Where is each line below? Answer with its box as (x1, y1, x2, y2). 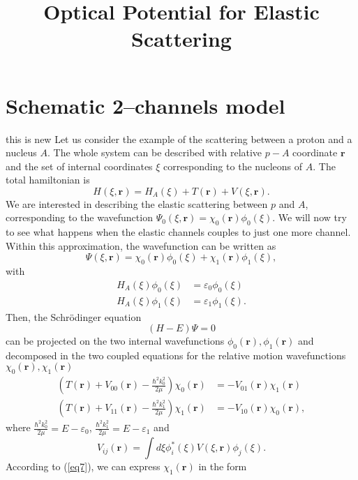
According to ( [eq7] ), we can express (6, 459, 161, 474)
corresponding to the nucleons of (163, 158, 303, 173)
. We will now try (272, 210, 347, 225)
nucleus (6, 145, 37, 160)
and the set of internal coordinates (6, 158, 153, 173)
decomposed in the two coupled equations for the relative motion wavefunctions (6, 347, 346, 362)
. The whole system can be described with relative (47, 145, 262, 160)
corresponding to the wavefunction (6, 210, 153, 225)
